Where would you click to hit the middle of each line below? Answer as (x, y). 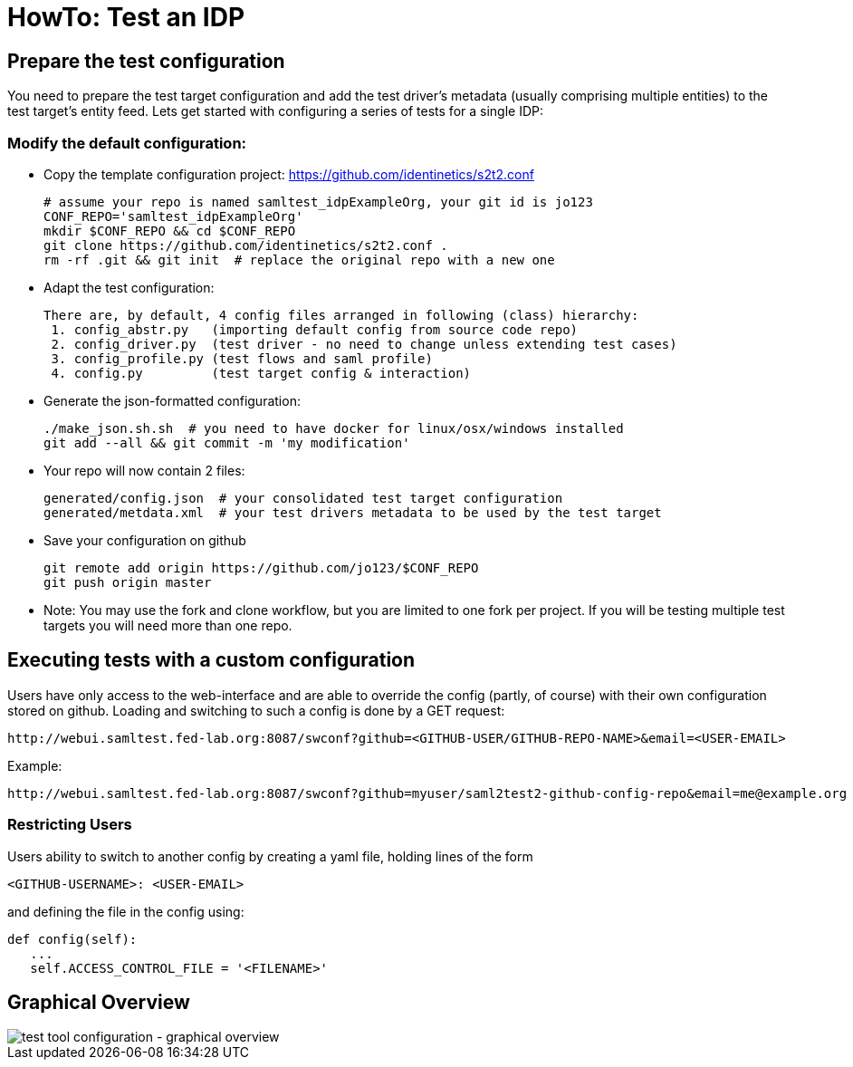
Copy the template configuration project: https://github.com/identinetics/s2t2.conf (289, 174)
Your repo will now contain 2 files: (144, 470)
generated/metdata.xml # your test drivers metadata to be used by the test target (353, 512)
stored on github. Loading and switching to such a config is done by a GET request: (256, 710)
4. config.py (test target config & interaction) (261, 373)
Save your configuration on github (145, 540)
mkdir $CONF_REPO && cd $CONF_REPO (170, 231)
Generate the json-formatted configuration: (172, 400)
